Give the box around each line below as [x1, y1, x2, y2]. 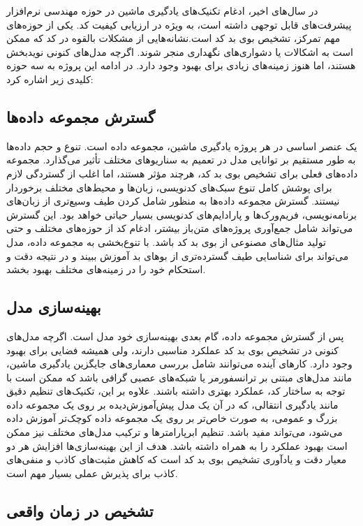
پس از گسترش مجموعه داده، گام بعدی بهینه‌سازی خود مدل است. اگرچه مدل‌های [6, 328, 344, 343]
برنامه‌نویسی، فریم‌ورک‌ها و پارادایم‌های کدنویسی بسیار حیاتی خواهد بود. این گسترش [6, 207, 357, 221]
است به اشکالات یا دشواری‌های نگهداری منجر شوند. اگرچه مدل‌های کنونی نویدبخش [6, 44, 353, 59]
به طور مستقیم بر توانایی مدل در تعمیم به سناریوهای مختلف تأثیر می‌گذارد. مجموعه [6, 152, 356, 167]
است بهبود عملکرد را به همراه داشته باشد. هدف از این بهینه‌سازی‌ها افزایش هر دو [6, 438, 348, 453]
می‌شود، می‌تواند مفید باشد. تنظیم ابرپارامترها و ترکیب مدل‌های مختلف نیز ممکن [6, 425, 343, 439]
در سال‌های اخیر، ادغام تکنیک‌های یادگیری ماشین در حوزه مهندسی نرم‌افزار [6, 3, 318, 17]
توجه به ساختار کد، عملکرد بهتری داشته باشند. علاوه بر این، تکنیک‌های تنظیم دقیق [6, 383, 346, 398]
